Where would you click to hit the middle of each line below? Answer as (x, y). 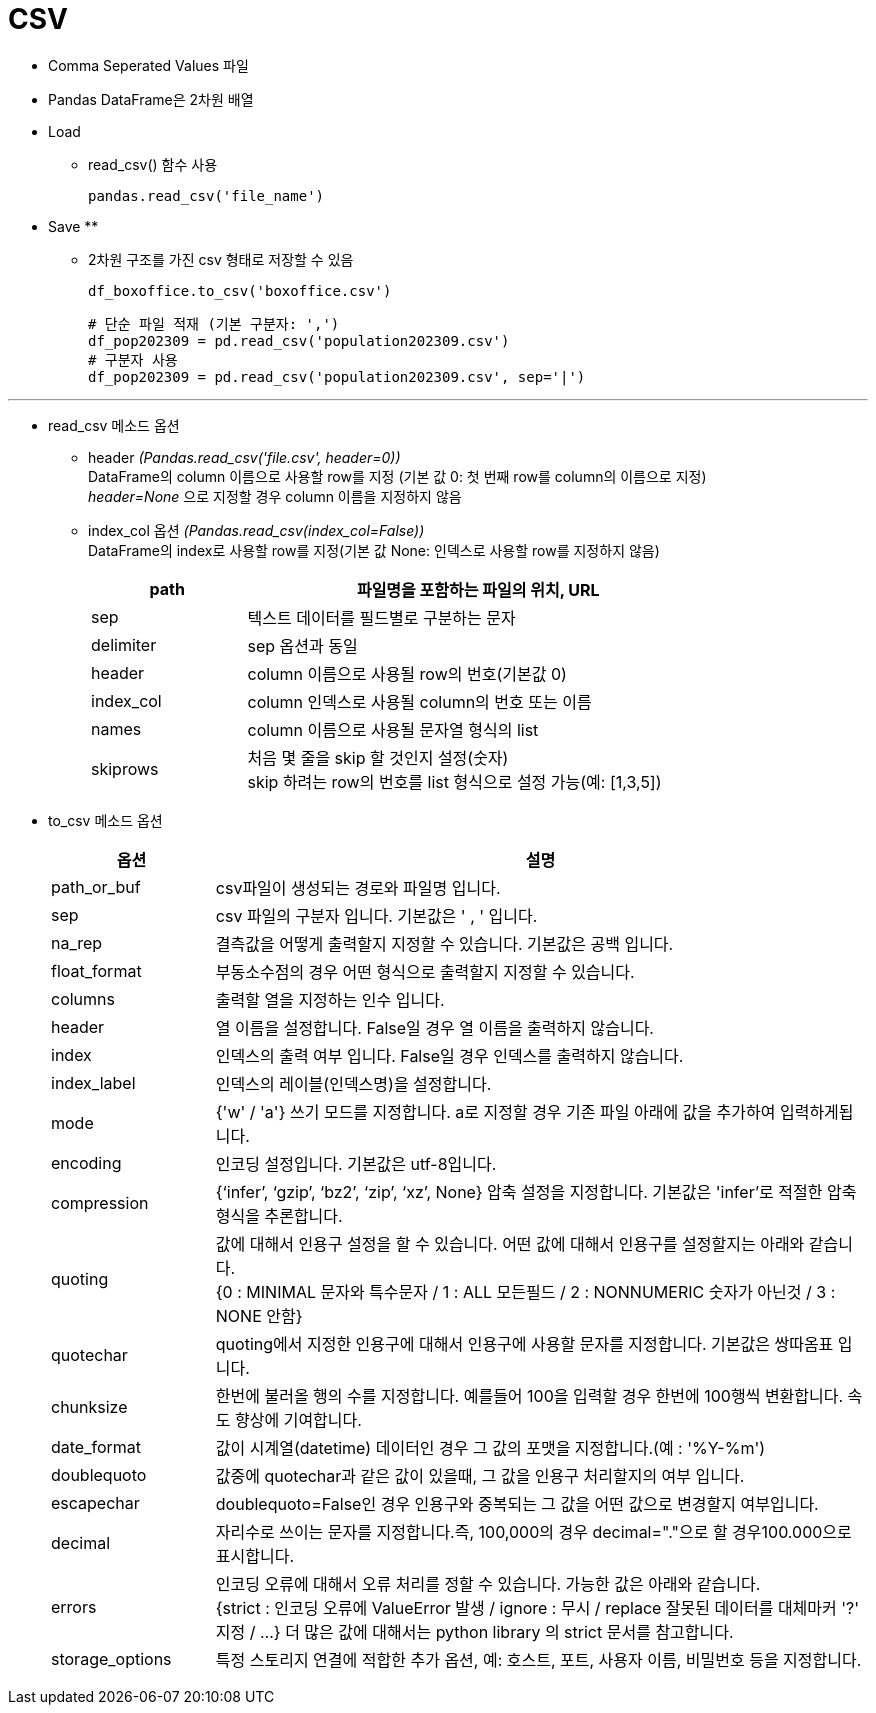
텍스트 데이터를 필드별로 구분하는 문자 (381, 617)
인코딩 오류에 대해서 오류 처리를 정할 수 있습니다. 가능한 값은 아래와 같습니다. (488, 1583)
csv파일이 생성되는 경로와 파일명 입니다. (358, 887)
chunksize (89, 1406)
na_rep (77, 942)
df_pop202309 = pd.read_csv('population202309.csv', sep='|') (337, 376)
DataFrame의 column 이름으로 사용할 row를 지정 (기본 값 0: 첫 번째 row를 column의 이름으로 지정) (397, 476)
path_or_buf (96, 886)
